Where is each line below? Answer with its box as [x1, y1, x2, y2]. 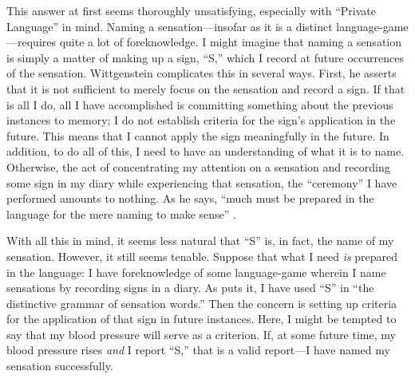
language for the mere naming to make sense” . [6, 205, 236, 222]
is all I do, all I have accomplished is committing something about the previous [6, 96, 393, 113]
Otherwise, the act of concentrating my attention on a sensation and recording [6, 158, 390, 175]
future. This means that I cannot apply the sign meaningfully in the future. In [6, 127, 389, 144]
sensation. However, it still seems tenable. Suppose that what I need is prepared [6, 247, 398, 264]
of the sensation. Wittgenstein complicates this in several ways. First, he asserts [6, 65, 397, 81]
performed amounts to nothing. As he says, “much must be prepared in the [6, 190, 374, 207]
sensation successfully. [6, 357, 113, 374]
